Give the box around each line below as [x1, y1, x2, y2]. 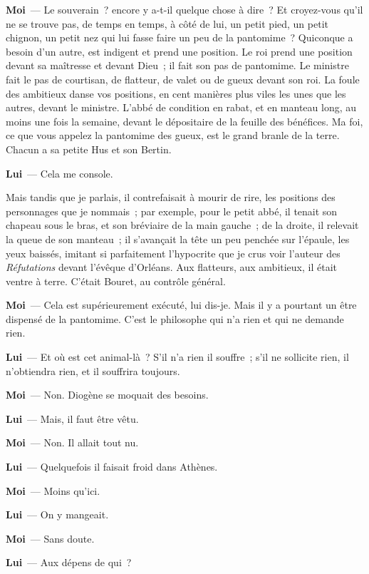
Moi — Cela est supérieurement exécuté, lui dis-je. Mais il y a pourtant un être [6, 297, 357, 312]
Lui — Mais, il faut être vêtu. [6, 411, 139, 426]
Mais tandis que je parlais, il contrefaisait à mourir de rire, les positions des [6, 190, 336, 205]
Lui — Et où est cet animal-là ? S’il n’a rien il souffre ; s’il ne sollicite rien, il [6, 349, 349, 364]
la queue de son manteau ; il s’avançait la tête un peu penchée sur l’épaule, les [6, 231, 350, 246]
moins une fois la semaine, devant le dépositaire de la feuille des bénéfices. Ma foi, [6, 113, 363, 128]
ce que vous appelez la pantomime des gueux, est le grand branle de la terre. [6, 128, 340, 143]
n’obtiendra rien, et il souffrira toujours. [6, 363, 180, 378]
